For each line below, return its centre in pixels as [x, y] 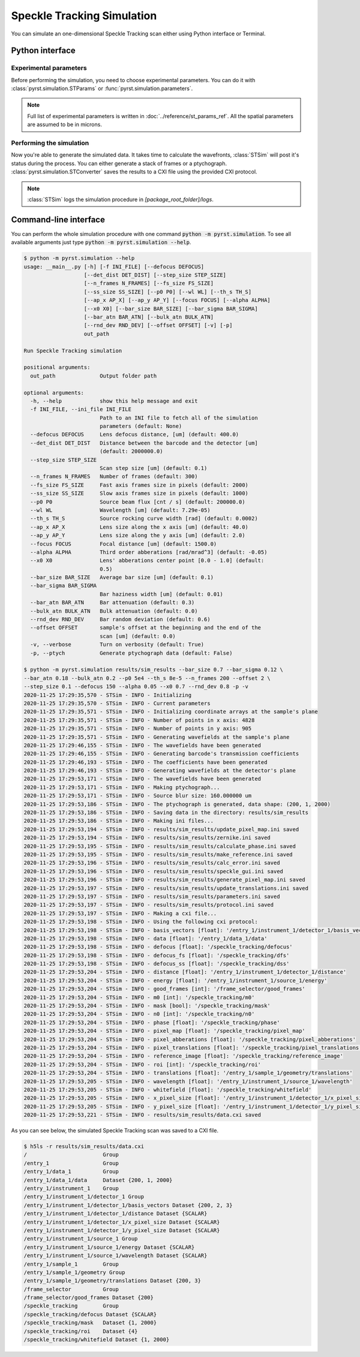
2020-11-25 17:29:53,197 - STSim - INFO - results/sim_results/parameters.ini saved [152, 896]
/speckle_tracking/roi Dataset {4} [81, 1331]
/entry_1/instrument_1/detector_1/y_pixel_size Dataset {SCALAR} [122, 1230]
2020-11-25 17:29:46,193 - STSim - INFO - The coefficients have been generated [145, 762]
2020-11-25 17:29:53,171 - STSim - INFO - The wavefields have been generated [142, 779]
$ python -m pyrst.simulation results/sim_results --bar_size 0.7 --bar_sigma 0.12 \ [153, 670]
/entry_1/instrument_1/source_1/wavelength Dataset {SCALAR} [115, 1256]
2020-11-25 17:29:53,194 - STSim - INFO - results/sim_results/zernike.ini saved [147, 838]
